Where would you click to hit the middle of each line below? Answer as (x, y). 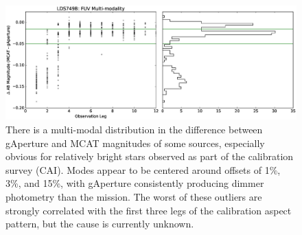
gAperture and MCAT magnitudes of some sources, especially (135, 143)
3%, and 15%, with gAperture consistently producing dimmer (135, 183)
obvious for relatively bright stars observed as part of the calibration (150, 156)
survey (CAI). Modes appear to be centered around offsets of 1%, (143, 169)
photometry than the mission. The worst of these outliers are (134, 197)
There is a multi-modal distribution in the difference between (134, 130)
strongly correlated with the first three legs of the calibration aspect (149, 210)
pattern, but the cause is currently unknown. (100, 224)
